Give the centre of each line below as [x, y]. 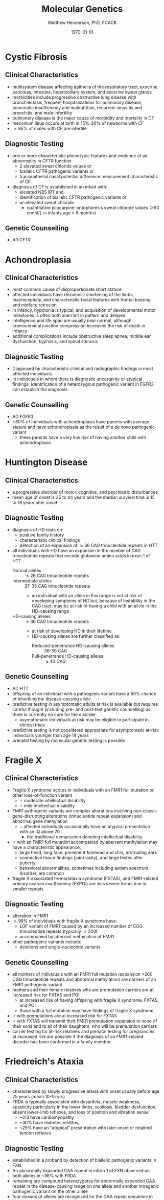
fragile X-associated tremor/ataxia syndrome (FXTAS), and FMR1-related [85, 878]
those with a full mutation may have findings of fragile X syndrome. [87, 1011]
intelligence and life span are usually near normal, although [72, 321]
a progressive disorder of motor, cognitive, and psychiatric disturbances [85, 492]
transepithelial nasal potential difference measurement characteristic [89, 176]
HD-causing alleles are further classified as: [76, 636]
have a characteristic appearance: [47, 847]
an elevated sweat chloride [47, 202]
